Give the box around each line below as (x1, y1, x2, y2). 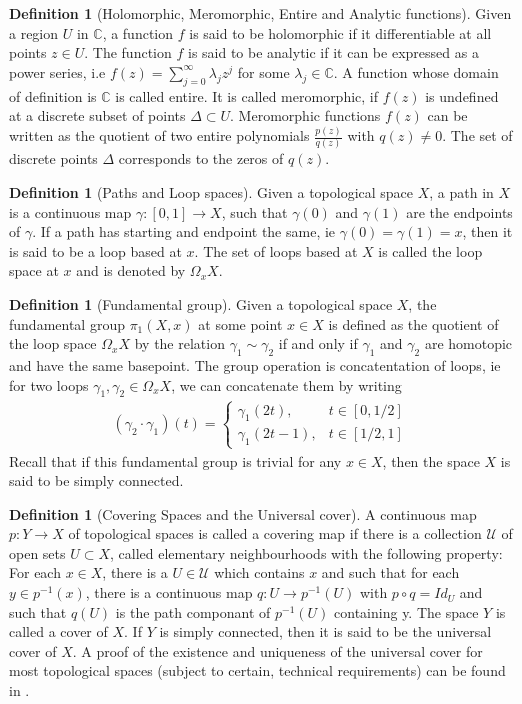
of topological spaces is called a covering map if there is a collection (68, 523, 482, 544)
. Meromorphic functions (230, 105, 381, 126)
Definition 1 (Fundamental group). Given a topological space (9, 293, 393, 314)
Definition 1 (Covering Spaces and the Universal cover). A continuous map (9, 503, 477, 524)
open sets (9, 542, 66, 563)
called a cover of (9, 621, 108, 642)
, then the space (382, 450, 480, 471)
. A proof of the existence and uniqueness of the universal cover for (72, 640, 483, 661)
